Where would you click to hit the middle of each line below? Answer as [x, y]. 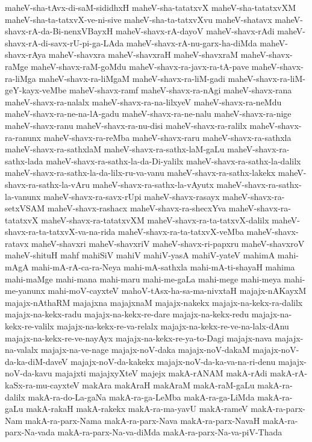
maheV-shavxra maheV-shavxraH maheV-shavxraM [143, 54]
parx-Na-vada [30, 432]
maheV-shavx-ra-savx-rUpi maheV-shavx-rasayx [132, 196]
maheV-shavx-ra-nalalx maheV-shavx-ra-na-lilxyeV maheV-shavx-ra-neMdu [143, 101]
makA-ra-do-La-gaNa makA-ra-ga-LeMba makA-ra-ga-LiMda [141, 397]
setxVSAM [25, 208]
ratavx [17, 243]
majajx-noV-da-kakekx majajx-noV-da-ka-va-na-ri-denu [173, 361]
